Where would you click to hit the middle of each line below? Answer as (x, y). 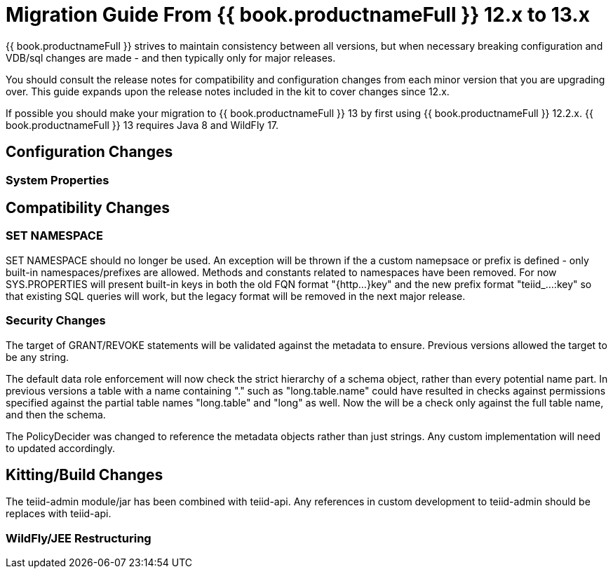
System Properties (58, 180)
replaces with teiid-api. (59, 514)
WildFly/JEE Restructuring (79, 538)
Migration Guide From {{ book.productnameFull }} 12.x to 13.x (298, 15)
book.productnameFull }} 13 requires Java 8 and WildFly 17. (142, 125)
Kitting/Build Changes (85, 474)
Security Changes (56, 321)
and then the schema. (56, 414)
